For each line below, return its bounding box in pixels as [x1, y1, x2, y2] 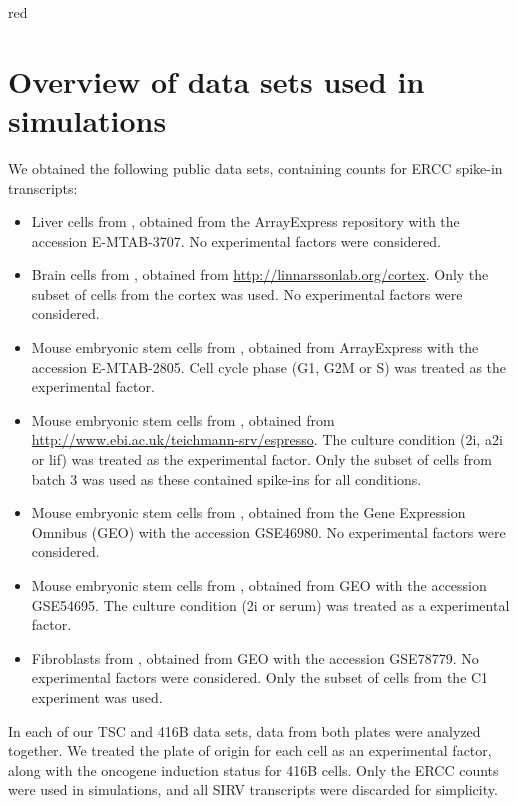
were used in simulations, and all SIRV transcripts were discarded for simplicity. [8, 779, 498, 800]
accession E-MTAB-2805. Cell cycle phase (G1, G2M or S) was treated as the [31, 356, 507, 377]
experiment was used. [31, 686, 163, 707]
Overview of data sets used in [8, 60, 425, 101]
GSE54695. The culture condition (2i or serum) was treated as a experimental [31, 594, 510, 615]
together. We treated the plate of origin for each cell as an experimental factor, [8, 740, 492, 761]
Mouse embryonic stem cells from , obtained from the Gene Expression [31, 502, 466, 523]
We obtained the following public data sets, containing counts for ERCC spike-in [8, 157, 503, 178]
